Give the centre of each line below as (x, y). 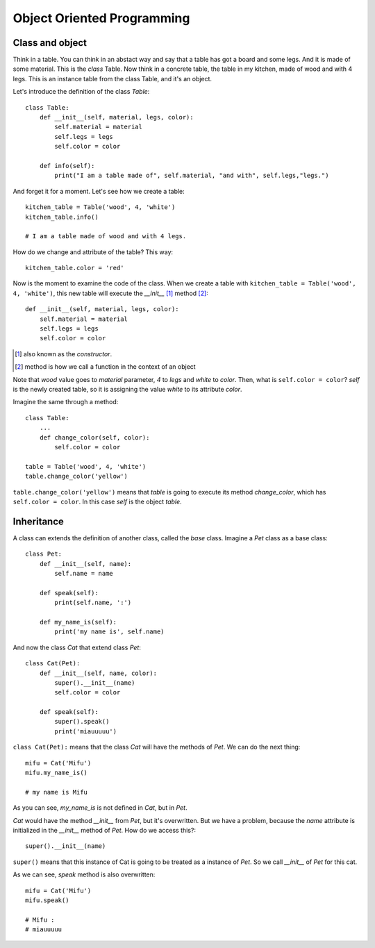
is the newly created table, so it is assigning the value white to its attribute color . (127, 389)
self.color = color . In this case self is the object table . (97, 501)
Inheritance (38, 521)
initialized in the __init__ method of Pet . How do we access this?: (104, 830)
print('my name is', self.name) (109, 632)
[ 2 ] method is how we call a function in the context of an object (105, 367)
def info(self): (67, 166)
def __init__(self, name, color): (98, 673)
